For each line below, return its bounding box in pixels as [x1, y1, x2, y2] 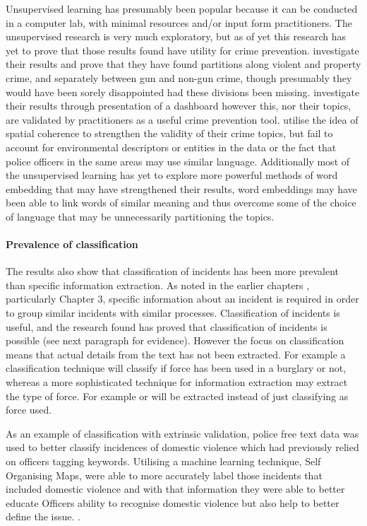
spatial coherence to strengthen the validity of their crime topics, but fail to [6, 126, 333, 141]
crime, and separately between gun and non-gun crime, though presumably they [6, 70, 352, 85]
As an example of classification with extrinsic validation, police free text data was [6, 426, 359, 440]
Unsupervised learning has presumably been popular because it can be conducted [6, 1, 358, 16]
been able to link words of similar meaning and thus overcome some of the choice [6, 195, 356, 210]
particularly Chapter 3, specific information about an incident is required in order [6, 291, 359, 306]
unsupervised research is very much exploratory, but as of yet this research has [6, 29, 346, 44]
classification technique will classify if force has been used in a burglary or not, [6, 361, 347, 375]
